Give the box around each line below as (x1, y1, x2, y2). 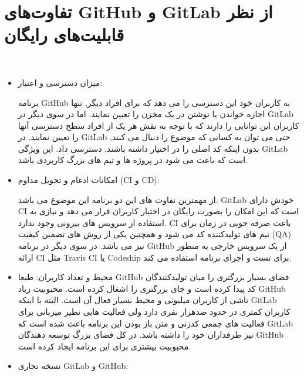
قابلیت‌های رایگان (4, 22, 124, 46)
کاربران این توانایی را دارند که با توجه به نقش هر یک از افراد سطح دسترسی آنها (18, 119, 299, 131)
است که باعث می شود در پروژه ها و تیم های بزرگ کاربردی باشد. (18, 154, 248, 166)
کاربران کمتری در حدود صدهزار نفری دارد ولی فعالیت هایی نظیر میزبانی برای (18, 305, 291, 317)
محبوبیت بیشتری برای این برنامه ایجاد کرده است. (18, 340, 191, 352)
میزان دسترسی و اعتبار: (18, 76, 103, 88)
